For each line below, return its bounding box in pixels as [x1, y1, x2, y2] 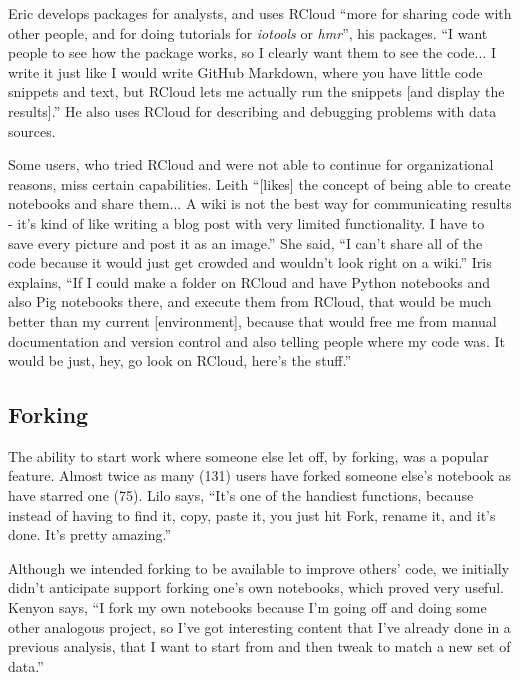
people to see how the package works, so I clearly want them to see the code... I [8, 42, 496, 63]
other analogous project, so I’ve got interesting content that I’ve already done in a [8, 616, 511, 637]
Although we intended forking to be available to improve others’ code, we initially [8, 557, 510, 578]
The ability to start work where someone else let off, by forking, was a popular [8, 445, 489, 466]
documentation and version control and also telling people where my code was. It [8, 330, 505, 351]
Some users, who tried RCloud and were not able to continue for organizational [8, 154, 494, 175]
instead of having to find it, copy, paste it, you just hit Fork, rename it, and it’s [8, 504, 496, 525]
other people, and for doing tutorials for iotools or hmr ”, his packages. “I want [8, 22, 488, 43]
